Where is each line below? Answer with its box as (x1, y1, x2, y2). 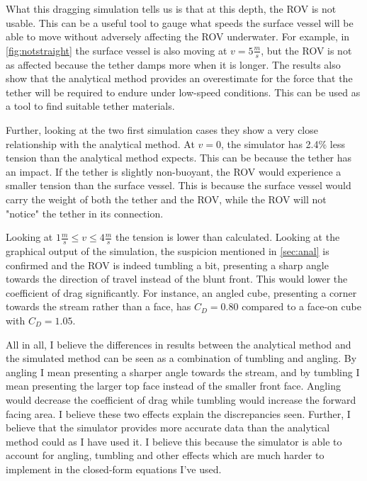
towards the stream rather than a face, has (6, 299, 191, 314)
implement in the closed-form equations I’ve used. (6, 461, 222, 476)
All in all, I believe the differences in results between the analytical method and (6, 336, 351, 351)
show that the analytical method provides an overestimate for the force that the (6, 71, 353, 86)
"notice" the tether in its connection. (6, 205, 164, 220)
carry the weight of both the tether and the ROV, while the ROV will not (6, 191, 327, 206)
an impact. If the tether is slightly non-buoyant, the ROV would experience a (6, 164, 341, 179)
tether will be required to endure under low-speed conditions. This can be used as (6, 84, 361, 99)
